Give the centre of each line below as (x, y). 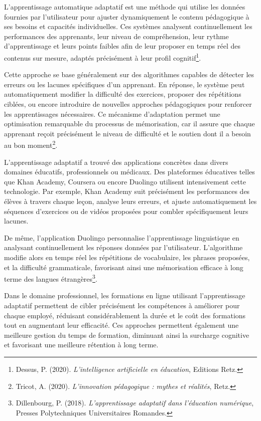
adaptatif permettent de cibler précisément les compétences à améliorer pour (122, 305)
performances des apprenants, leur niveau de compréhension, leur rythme (116, 36)
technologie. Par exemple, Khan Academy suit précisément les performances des (127, 191)
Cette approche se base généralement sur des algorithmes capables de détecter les (129, 74)
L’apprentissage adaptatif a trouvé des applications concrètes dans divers (116, 162)
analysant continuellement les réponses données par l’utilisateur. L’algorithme (123, 247)
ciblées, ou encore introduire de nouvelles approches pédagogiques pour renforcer (128, 104)
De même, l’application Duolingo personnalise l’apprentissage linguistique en (122, 237)
